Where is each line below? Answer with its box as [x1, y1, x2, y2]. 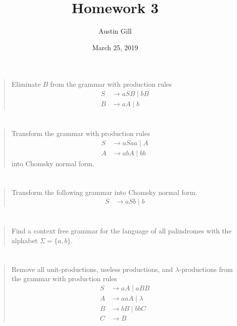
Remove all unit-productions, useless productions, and [11, 264, 173, 274]
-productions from [179, 264, 233, 274]
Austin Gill [99, 26, 132, 36]
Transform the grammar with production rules [11, 128, 150, 138]
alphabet [11, 235, 38, 245]
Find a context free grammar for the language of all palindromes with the [11, 226, 232, 236]
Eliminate [11, 79, 41, 89]
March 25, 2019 [92, 42, 138, 52]
